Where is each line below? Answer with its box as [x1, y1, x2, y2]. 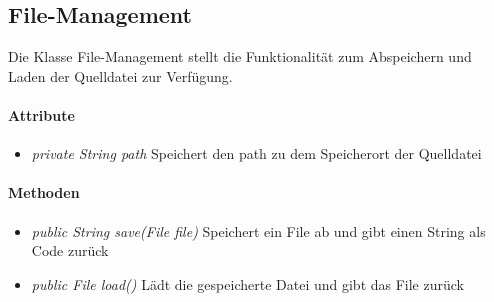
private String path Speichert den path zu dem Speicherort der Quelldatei [31, 143, 482, 164]
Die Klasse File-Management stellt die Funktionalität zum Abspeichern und [8, 46, 472, 67]
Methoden [8, 182, 80, 203]
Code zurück [31, 240, 109, 261]
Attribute [8, 104, 75, 125]
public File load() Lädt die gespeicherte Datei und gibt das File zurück [31, 273, 464, 294]
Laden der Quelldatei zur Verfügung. [8, 65, 233, 86]
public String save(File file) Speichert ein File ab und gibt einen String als [31, 220, 486, 241]
